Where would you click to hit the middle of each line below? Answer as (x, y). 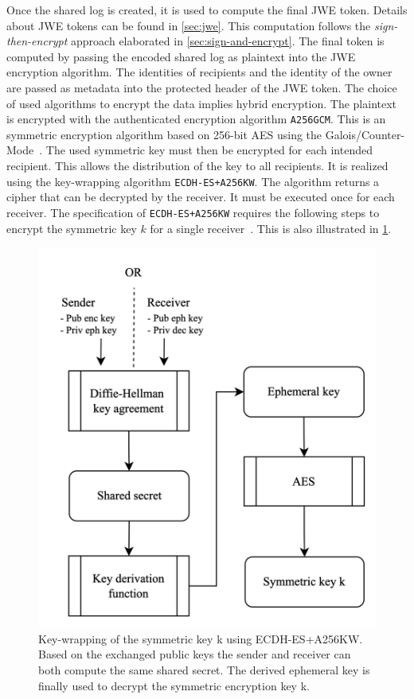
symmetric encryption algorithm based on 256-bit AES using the (164, 134)
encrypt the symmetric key (72, 228)
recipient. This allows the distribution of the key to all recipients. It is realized (197, 165)
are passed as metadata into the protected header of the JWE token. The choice (202, 87)
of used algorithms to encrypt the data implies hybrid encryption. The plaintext (202, 103)
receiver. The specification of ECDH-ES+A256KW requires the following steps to (193, 212)
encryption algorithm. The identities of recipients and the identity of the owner (199, 72)
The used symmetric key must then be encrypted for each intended (209, 150)
